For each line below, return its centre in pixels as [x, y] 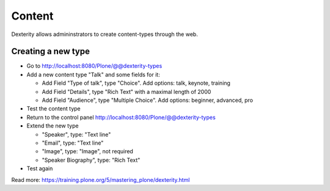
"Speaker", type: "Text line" [76, 134]
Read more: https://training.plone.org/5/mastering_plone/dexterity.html [101, 179]
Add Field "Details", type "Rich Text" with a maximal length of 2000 [127, 92]
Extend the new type [53, 126]
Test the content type [53, 109]
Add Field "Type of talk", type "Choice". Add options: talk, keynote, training [136, 83]
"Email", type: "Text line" [73, 143]
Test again [40, 168]
